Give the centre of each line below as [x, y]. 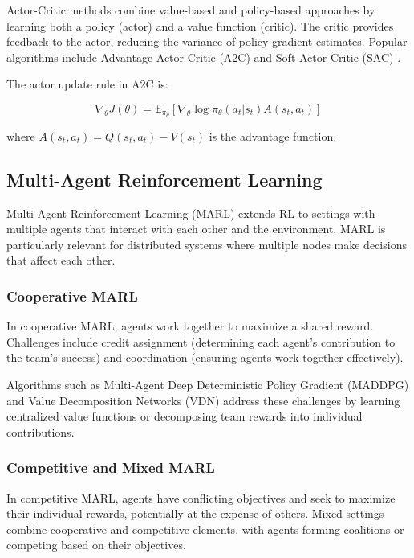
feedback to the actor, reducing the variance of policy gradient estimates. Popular [207, 41]
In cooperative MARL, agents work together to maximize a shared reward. [190, 326]
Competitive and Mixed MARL [111, 468]
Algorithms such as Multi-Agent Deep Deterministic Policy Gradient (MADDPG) [208, 384]
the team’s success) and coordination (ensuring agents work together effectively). [205, 357]
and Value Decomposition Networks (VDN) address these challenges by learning [203, 400]
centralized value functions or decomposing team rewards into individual [185, 416]
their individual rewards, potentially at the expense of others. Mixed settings [195, 513]
